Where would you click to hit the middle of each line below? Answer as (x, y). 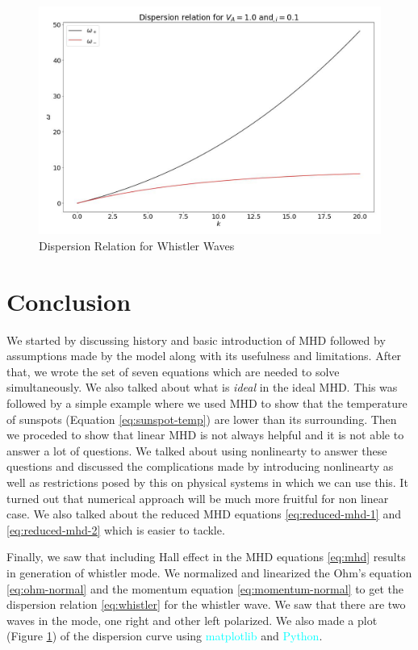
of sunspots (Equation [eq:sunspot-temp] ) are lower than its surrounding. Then (202, 419)
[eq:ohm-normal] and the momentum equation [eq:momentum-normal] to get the (205, 588)
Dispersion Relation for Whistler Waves (137, 245)
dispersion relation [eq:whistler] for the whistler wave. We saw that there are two (206, 604)
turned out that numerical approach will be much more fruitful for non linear (198, 498)
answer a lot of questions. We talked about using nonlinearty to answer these (197, 450)
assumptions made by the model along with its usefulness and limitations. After (204, 356)
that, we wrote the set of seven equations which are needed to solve (173, 371)
